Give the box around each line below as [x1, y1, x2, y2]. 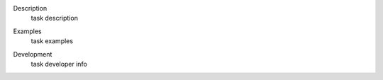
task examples [30, 37, 74, 45]
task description [30, 14, 78, 23]
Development [13, 50, 52, 58]
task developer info [30, 59, 88, 68]
